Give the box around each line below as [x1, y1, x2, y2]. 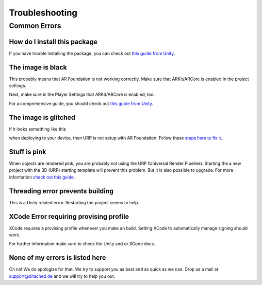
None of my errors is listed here [9, 253, 106, 262]
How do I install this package [9, 37, 98, 46]
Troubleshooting [9, 7, 78, 18]
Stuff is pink [9, 147, 46, 156]
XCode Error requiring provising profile [9, 212, 130, 221]
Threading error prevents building [9, 187, 114, 195]
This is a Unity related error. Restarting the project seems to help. [9, 199, 139, 205]
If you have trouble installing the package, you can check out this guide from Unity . [9, 50, 175, 56]
